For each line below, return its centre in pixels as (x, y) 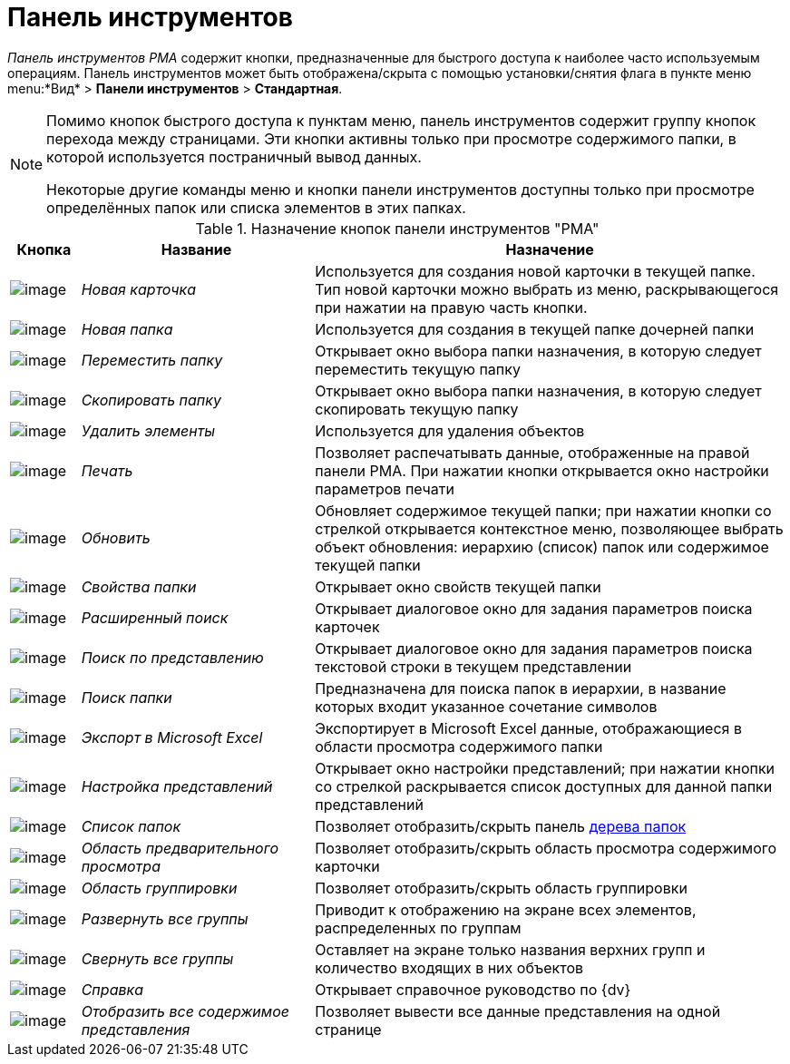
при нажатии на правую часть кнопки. (451, 307)
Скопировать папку (151, 400)
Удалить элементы (148, 430)
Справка (112, 989)
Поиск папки (127, 697)
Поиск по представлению (172, 657)
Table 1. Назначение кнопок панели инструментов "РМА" (397, 228)
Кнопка (44, 249)
